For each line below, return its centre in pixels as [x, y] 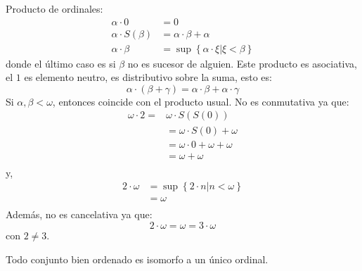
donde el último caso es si [61, 63]
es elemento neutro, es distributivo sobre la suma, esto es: [148, 77]
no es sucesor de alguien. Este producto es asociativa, [243, 63]
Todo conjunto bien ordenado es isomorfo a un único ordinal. [137, 259]
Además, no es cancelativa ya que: [79, 214]
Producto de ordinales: [54, 8]
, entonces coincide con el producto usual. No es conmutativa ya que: [201, 101]
